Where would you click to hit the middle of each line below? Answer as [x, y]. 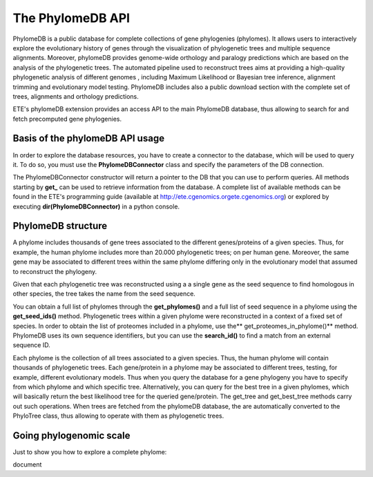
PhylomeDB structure [60, 226]
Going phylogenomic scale [71, 435]
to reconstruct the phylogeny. [55, 271]
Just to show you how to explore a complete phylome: [90, 451]
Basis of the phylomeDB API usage [89, 138]
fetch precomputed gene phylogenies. [67, 119]
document [27, 465]
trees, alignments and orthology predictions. [76, 96]
